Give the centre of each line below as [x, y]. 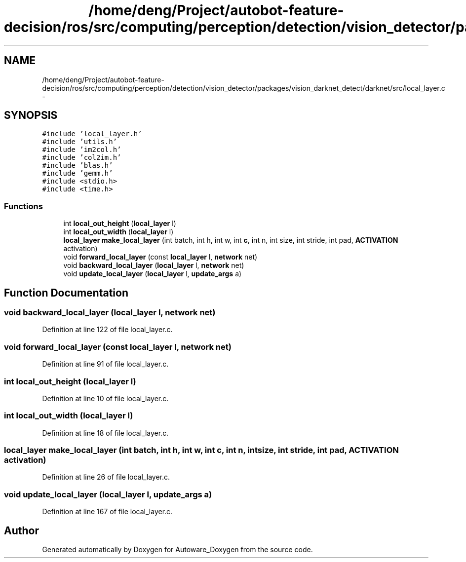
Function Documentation [66, 293]
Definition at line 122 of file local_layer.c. [107, 330]
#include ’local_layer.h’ [92, 134]
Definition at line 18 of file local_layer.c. [105, 433]
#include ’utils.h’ [80, 142]
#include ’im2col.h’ [82, 150]
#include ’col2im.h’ [82, 158]
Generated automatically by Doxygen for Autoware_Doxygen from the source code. [177, 549]
